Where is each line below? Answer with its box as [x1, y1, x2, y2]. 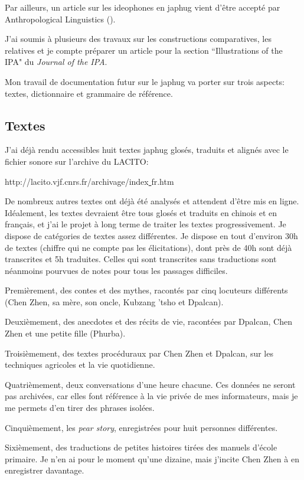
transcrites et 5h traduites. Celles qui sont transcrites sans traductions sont [5, 253, 277, 265]
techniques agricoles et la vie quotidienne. [5, 358, 155, 371]
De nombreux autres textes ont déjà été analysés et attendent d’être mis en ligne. [5, 195, 299, 207]
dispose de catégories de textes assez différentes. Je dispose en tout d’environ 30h [5, 229, 298, 241]
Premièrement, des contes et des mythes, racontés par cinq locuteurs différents [5, 284, 288, 296]
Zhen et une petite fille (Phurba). [5, 327, 126, 339]
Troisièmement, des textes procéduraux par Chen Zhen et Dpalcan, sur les [5, 347, 273, 359]
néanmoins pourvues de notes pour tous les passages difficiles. [5, 264, 228, 276]
